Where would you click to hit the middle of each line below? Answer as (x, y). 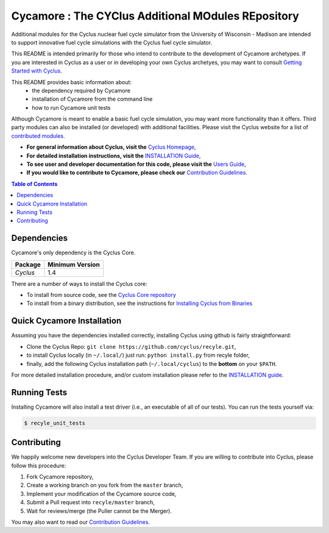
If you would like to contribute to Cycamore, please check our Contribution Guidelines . (137, 173)
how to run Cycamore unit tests (71, 107)
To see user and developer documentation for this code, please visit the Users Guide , (136, 164)
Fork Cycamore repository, (60, 477)
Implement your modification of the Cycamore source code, (101, 493)
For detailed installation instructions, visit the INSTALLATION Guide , (114, 156)
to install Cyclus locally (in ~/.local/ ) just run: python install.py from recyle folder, (138, 355)
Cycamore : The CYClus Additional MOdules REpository (155, 16)
